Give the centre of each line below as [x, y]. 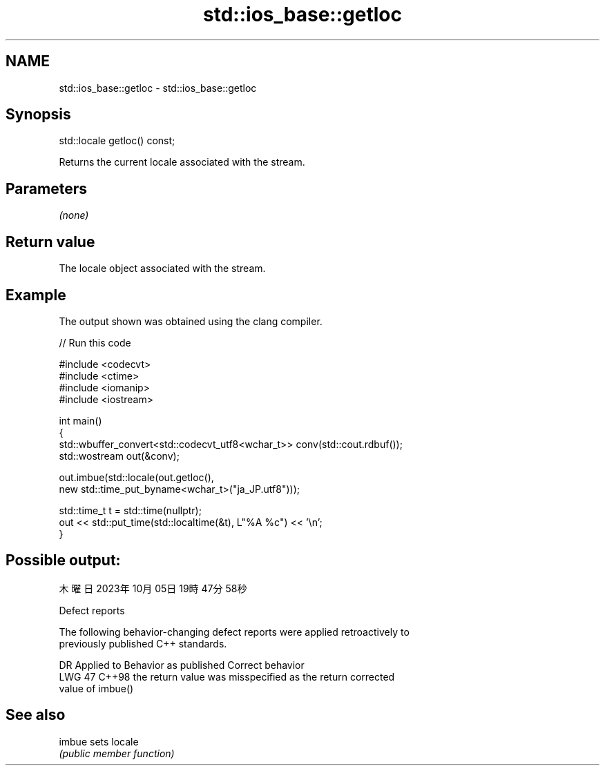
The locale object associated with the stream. [162, 269]
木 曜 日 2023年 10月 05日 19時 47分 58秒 [153, 588]
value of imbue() [96, 688]
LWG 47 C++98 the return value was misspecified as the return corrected [227, 676]
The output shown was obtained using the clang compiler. [191, 321]
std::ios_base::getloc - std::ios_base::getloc [158, 88]
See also [36, 715]
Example [36, 295]
